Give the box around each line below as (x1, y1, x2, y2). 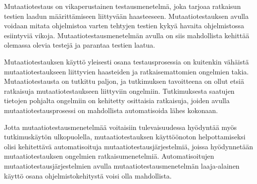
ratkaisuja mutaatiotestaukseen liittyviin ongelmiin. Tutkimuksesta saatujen (4, 85, 235, 96)
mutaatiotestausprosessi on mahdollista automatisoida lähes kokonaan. (4, 105, 218, 115)
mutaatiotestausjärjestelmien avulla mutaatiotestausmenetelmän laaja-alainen (4, 160, 240, 171)
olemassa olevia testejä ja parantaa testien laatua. (4, 40, 155, 50)
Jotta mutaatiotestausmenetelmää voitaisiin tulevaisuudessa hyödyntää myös (4, 122, 237, 132)
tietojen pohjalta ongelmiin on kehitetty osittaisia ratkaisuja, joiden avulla (4, 95, 230, 106)
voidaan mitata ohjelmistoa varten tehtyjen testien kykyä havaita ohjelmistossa (4, 20, 244, 31)
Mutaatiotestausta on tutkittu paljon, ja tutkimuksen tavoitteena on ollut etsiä (4, 76, 244, 86)
